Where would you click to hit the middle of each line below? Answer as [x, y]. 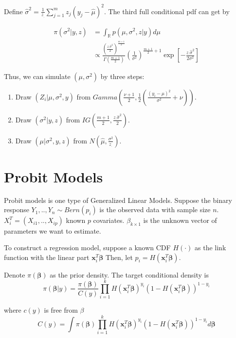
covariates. [109, 220]
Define [13, 11]
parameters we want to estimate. [53, 231]
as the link [210, 247]
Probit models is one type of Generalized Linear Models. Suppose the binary [118, 200]
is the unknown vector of [180, 220]
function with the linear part [47, 257]
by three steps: [122, 76]
